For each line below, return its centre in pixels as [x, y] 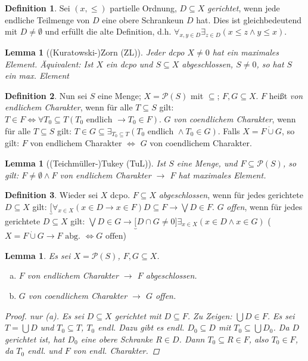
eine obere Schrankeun [143, 19]
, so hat [270, 64]
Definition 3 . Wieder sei [52, 195]
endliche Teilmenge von [47, 19]
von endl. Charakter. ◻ [116, 351]
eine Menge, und [207, 163]
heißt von [286, 95]
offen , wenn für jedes [265, 206]
